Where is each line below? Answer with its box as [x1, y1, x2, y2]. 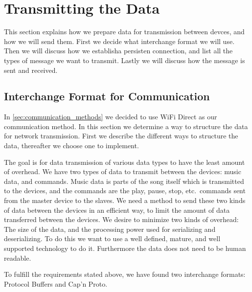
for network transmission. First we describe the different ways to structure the [4, 131, 238, 141]
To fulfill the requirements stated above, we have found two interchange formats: [4, 269, 246, 279]
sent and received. [4, 65, 58, 75]
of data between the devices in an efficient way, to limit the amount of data [4, 204, 230, 215]
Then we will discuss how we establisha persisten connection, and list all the [4, 45, 233, 56]
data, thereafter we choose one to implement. [4, 140, 139, 151]
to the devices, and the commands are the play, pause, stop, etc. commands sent [4, 185, 246, 196]
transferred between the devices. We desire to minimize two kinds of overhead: [4, 214, 239, 225]
